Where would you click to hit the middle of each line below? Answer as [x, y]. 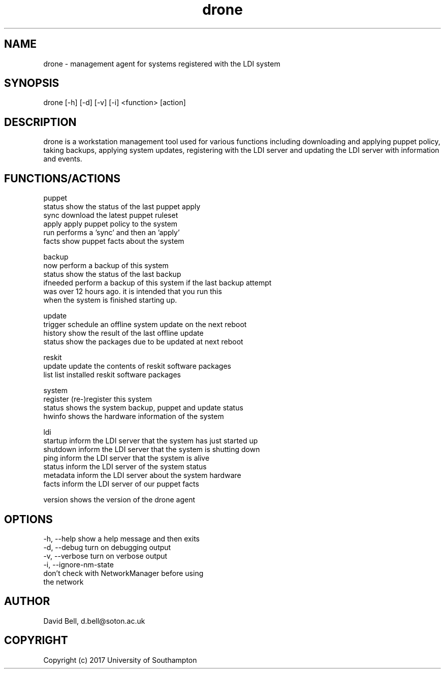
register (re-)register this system [98, 399]
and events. [63, 159]
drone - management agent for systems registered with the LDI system [162, 63]
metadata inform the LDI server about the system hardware [142, 475]
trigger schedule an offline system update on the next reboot [145, 325]
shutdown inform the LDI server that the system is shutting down [152, 450]
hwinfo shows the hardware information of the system [134, 416]
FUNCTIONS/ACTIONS [62, 178]
